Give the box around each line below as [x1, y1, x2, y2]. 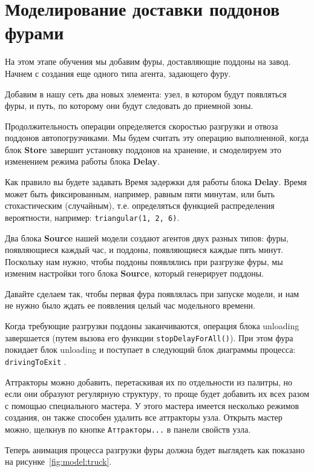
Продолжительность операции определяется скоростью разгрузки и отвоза [5, 119, 278, 132]
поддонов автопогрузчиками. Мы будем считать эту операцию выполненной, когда [5, 131, 309, 144]
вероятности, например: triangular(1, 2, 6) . [5, 211, 180, 223]
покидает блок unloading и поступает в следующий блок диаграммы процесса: [5, 343, 296, 356]
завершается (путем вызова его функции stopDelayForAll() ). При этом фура [5, 331, 293, 344]
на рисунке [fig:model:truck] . [5, 455, 112, 468]
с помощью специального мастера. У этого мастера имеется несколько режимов [5, 399, 299, 411]
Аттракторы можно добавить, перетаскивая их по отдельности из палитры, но [5, 375, 293, 388]
